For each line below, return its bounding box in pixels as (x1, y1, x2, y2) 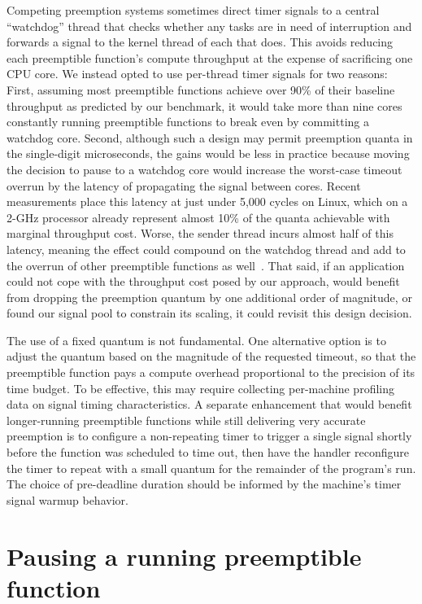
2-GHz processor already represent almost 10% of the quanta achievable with (7, 208, 390, 225)
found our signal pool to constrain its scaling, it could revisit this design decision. (7, 304, 412, 322)
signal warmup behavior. (7, 491, 128, 508)
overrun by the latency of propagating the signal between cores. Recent (7, 177, 361, 194)
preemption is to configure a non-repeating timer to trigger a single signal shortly (7, 427, 412, 444)
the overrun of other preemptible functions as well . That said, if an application (7, 256, 405, 274)
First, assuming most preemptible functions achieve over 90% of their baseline (7, 81, 395, 98)
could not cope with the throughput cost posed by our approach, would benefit (7, 273, 400, 290)
